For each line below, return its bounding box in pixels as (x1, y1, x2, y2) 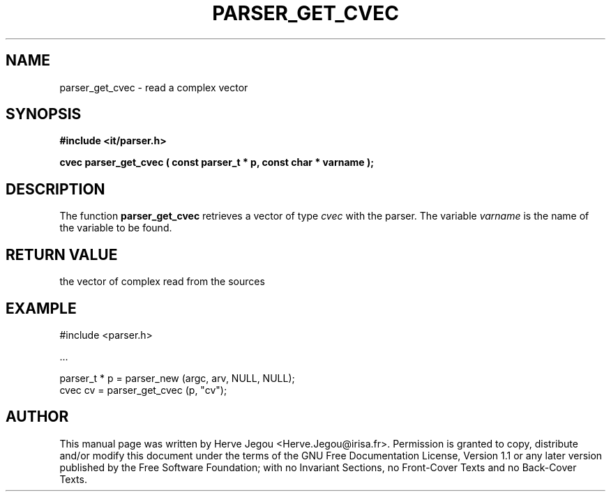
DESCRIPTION (6, 180, 105, 198)
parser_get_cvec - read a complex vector (59, 81, 248, 93)
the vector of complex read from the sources (59, 275, 265, 288)
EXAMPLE (6, 299, 77, 317)
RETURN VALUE (6, 245, 118, 263)
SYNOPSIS (6, 105, 82, 123)
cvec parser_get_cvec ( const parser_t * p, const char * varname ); (59, 156, 375, 169)
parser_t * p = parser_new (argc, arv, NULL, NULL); (59, 372, 295, 384)
